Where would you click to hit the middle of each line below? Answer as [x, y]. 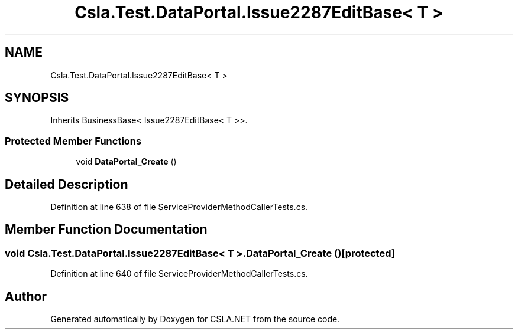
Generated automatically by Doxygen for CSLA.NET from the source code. [195, 319]
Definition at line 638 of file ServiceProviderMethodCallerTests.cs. [179, 207]
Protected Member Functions [73, 141]
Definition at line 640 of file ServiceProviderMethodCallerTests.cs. [179, 274]
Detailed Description [67, 184]
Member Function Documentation [106, 230]
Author [26, 296]
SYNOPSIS [37, 98]
